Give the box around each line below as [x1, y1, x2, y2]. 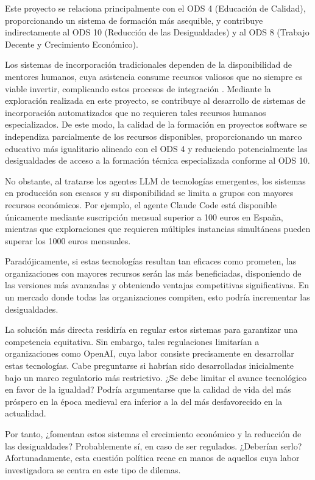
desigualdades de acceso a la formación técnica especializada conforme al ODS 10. [5, 154, 310, 167]
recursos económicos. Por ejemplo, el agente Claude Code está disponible [5, 198, 277, 211]
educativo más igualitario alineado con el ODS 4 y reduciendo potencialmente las [5, 142, 308, 155]
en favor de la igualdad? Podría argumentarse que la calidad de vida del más [5, 383, 291, 396]
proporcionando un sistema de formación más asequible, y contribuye [5, 13, 263, 26]
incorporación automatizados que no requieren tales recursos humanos [5, 106, 266, 118]
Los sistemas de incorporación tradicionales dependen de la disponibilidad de [5, 58, 292, 71]
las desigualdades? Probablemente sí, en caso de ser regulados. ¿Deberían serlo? [5, 439, 302, 452]
